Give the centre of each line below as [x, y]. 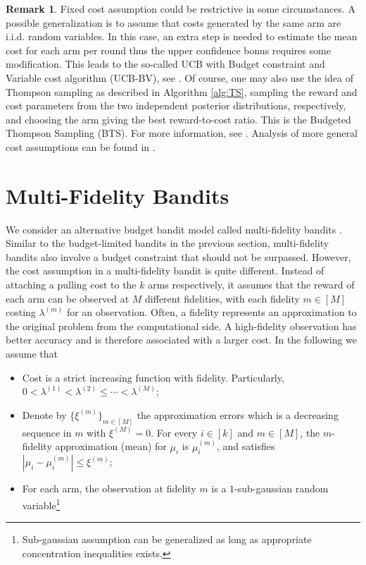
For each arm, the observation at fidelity [109, 488]
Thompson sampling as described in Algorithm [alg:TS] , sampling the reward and [182, 91]
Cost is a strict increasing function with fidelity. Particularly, [153, 377]
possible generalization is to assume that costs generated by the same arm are [173, 22]
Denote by [44, 414]
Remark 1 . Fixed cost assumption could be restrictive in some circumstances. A [181, 8]
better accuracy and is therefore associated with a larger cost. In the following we [182, 340]
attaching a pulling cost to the [71, 285]
